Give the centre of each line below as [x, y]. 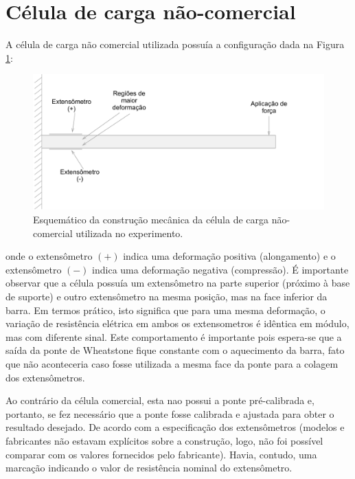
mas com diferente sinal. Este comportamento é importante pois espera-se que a [174, 336]
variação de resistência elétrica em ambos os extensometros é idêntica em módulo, [177, 323]
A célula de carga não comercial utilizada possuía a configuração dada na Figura [175, 44]
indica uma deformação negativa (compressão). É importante [220, 269]
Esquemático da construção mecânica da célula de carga [151, 219]
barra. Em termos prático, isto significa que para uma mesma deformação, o [165, 310]
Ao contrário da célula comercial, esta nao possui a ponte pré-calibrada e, [160, 400]
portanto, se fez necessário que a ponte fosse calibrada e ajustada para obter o [170, 413]
